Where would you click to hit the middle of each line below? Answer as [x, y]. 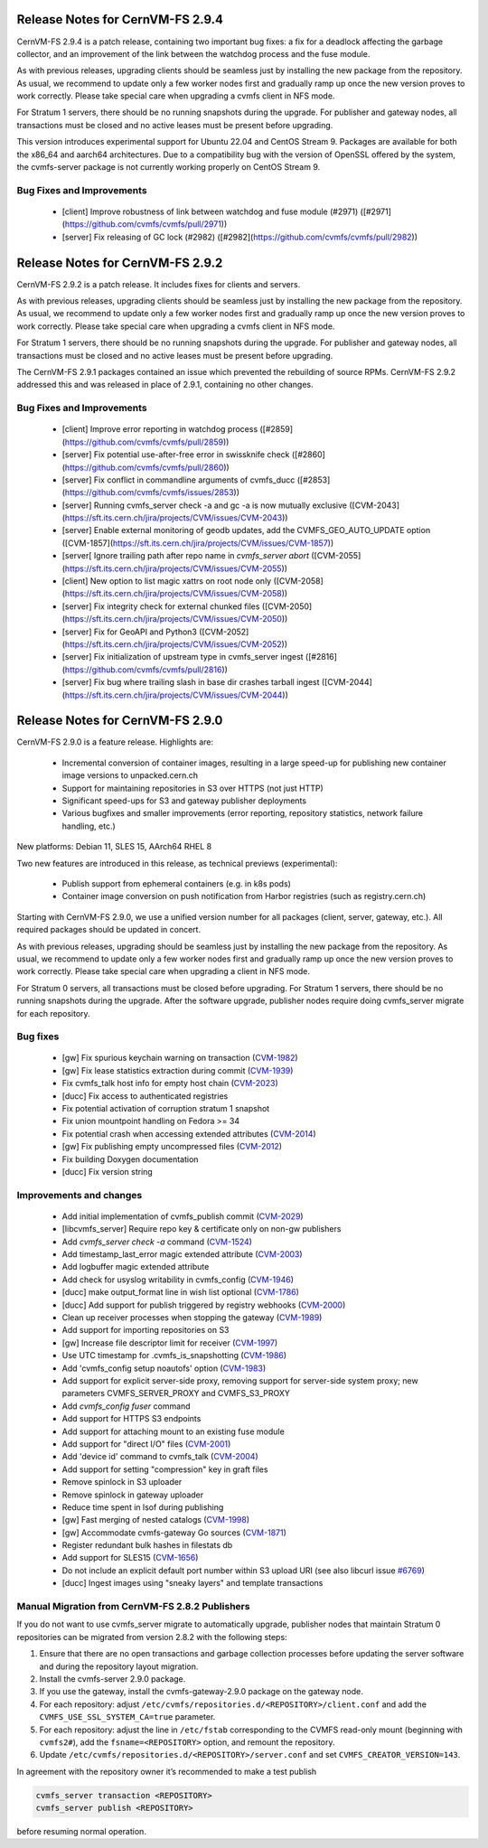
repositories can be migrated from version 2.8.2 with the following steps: [152, 1637]
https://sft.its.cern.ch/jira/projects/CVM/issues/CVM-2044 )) [177, 695]
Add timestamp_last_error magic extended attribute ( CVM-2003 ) [182, 1254]
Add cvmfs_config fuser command [126, 1406]
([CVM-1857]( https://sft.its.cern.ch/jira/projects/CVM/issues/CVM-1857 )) [198, 543]
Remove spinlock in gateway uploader [133, 1495]
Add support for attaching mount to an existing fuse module [173, 1431]
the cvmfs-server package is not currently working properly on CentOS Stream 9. [169, 167]
